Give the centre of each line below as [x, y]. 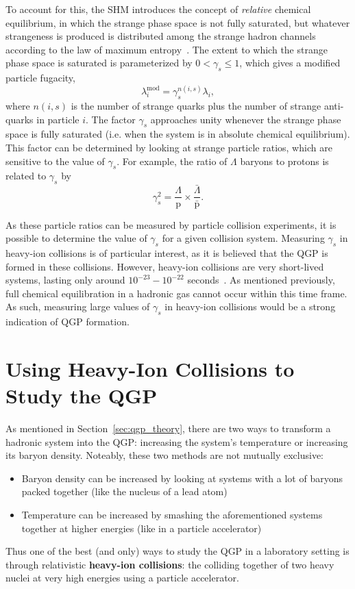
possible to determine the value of [76, 238]
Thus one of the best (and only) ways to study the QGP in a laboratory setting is [177, 551]
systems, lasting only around [65, 280]
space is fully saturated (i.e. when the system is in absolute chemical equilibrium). [178, 134]
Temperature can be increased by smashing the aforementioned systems [172, 514]
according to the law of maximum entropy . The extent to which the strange [167, 49]
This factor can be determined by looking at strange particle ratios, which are [169, 148]
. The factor [111, 119]
